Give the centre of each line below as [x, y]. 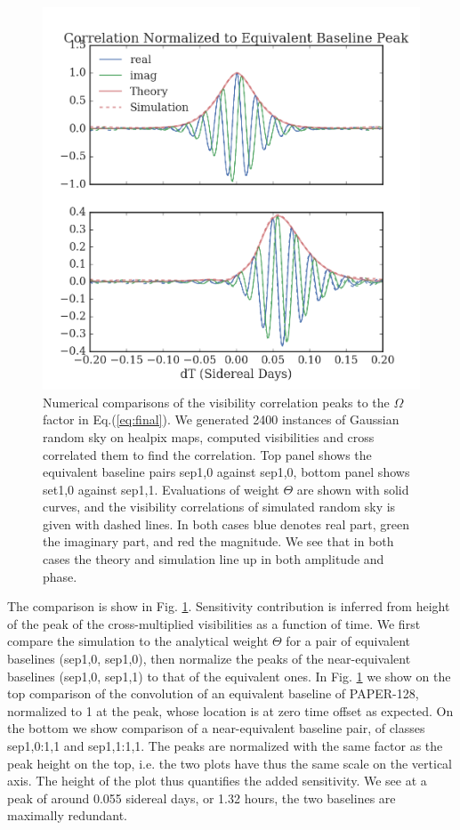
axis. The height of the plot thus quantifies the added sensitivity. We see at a [217, 781]
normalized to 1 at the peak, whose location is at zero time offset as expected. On [230, 710]
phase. [60, 576]
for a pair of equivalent [348, 641]
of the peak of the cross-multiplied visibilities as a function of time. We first [214, 623]
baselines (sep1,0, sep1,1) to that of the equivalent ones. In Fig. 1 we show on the [229, 676]
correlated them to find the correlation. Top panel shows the [207, 454]
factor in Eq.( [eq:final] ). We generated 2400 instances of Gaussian [221, 419]
